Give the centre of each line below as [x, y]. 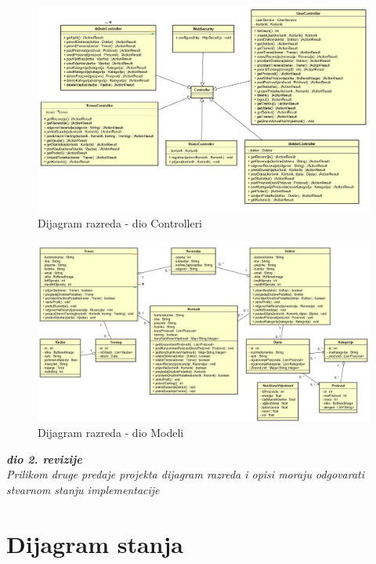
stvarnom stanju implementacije [83, 490]
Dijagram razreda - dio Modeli [111, 433]
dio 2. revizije [44, 458]
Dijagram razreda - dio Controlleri [120, 222]
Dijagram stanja [95, 543]
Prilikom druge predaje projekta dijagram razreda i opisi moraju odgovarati [186, 474]
